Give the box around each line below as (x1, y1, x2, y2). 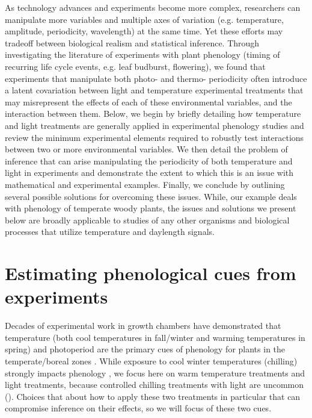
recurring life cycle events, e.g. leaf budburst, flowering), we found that (5, 60, 266, 72)
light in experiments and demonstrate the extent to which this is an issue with (5, 166, 294, 179)
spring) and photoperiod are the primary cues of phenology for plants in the (5, 343, 286, 355)
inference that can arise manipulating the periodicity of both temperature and (5, 154, 293, 167)
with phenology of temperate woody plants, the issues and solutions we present (5, 202, 296, 214)
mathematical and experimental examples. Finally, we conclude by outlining (5, 178, 285, 190)
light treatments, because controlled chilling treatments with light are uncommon (5, 378, 304, 391)
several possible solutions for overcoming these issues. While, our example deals (5, 190, 297, 202)
